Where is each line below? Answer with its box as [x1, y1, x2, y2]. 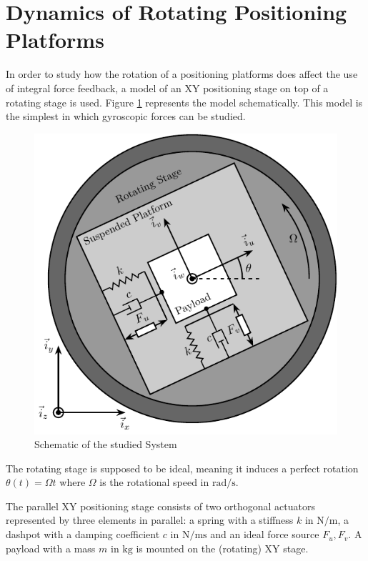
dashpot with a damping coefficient [6, 527, 160, 542]
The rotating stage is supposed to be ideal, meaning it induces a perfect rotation [6, 460, 359, 475]
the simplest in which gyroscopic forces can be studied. [6, 109, 246, 124]
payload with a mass [6, 540, 96, 555]
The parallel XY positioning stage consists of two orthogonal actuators [6, 498, 316, 513]
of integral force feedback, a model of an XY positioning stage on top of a [6, 80, 329, 95]
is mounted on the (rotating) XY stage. [136, 540, 309, 555]
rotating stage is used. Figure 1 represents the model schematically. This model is [6, 94, 363, 109]
